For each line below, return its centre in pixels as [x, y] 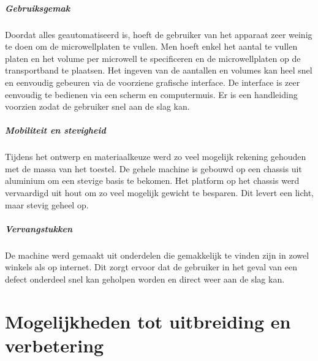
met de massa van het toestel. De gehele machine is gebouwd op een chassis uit [153, 168]
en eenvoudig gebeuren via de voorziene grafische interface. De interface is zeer [153, 82]
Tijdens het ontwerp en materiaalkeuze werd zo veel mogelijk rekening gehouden [156, 157]
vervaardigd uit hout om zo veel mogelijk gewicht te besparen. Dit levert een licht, [159, 193]
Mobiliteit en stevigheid [55, 130]
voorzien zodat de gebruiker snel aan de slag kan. [97, 106]
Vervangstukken [39, 228]
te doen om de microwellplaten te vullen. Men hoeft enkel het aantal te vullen [151, 46]
